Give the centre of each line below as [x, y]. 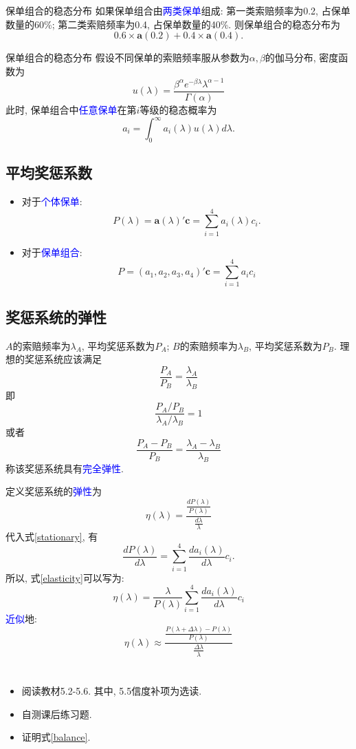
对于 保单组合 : [52, 252]
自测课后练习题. [57, 714]
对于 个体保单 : [52, 201]
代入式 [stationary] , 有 [52, 536]
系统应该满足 [73, 359]
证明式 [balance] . [56, 737]
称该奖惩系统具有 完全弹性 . [65, 468]
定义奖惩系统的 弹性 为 [54, 491]
